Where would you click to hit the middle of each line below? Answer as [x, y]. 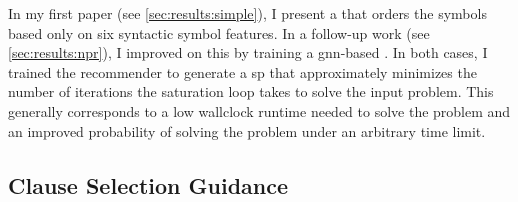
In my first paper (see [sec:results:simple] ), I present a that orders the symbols [247, 13]
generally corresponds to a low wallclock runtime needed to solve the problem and [259, 110]
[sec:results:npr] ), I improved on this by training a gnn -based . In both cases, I [248, 52]
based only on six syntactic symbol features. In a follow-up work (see [219, 32]
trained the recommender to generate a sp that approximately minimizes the [242, 71]
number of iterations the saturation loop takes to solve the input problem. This [251, 91]
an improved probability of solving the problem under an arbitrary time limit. [247, 130]
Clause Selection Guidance [148, 184]
